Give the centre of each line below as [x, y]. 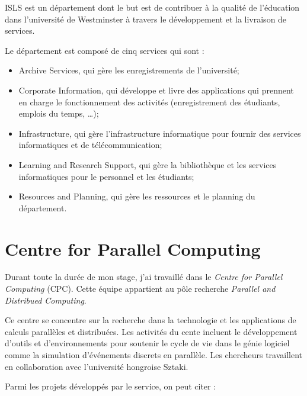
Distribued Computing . [46, 300]
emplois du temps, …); [59, 113]
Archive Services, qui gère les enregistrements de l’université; [129, 70]
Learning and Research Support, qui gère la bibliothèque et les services [148, 164]
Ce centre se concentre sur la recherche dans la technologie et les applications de [151, 320]
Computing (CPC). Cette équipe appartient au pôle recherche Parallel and [140, 289]
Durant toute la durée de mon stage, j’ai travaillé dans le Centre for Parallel [144, 277]
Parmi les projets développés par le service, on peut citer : [111, 386]
